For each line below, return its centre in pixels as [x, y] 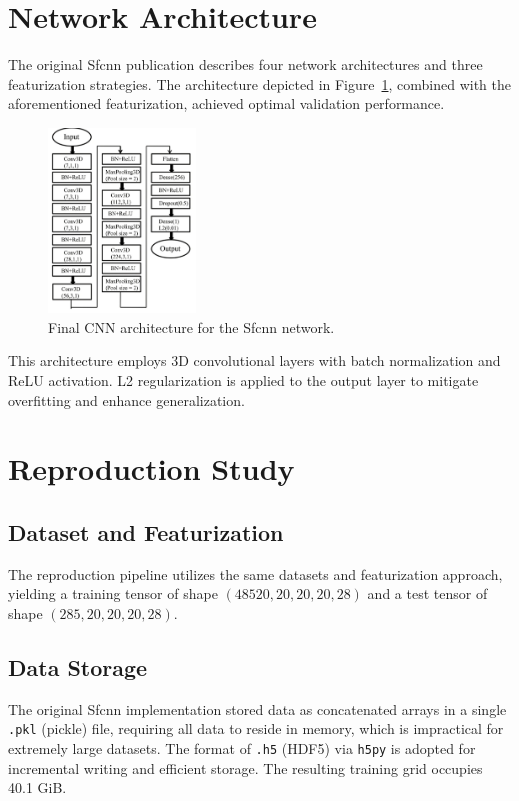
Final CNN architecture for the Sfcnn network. [191, 326]
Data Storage [78, 667]
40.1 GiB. [37, 787]
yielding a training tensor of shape [113, 593]
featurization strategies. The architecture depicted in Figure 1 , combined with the [259, 83]
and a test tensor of [427, 593]
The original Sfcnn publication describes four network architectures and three [245, 64]
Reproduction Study [151, 468]
